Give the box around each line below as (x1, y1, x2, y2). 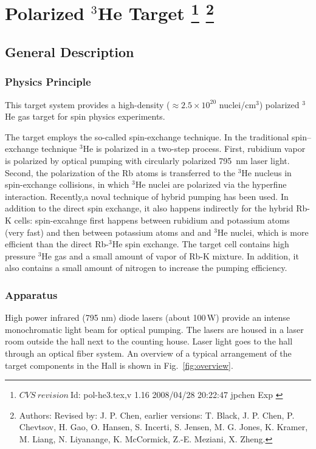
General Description (5, 43, 134, 61)
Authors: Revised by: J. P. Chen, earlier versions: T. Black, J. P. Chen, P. (19, 408, 295, 421)
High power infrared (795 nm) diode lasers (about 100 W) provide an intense (5, 311, 290, 324)
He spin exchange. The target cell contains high (112, 238, 289, 250)
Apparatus (5, 287, 58, 302)
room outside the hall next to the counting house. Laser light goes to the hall (5, 335, 293, 348)
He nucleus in (241, 166, 292, 179)
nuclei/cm (219, 98, 256, 111)
